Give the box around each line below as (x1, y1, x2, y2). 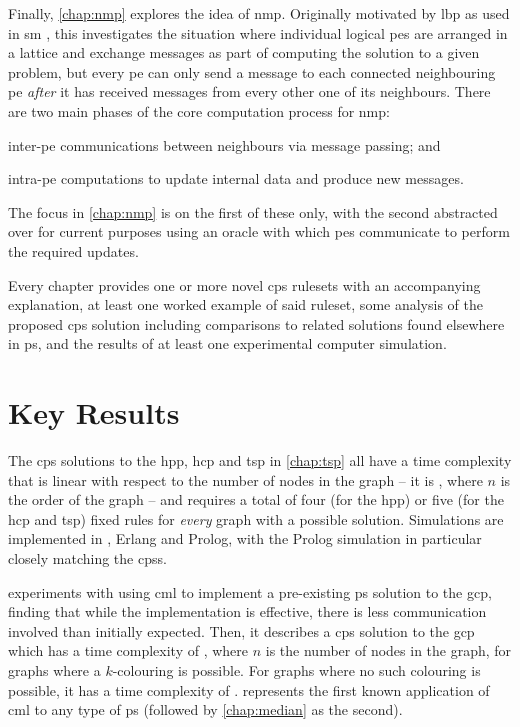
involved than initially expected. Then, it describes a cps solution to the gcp (8, 620, 475, 641)
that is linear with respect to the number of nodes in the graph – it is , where (8, 469, 483, 490)
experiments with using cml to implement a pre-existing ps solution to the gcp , (8, 581, 492, 602)
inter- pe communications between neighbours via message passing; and (8, 134, 441, 155)
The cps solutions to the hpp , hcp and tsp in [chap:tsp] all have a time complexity (8, 450, 512, 471)
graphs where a (8, 659, 101, 680)
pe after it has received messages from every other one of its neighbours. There (8, 81, 491, 102)
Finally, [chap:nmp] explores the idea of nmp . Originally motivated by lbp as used (8, 3, 510, 23)
